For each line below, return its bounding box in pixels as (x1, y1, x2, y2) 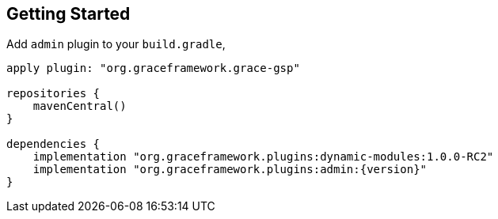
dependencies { (6, 138, 101, 151)
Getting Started (6, 4, 131, 24)
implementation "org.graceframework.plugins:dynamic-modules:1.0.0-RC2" (32, 150, 494, 164)
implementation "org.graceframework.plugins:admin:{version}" (32, 163, 428, 176)
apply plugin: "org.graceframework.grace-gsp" (6, 62, 300, 75)
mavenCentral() (32, 100, 127, 113)
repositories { (6, 87, 101, 100)
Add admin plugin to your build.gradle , (6, 37, 226, 51)
